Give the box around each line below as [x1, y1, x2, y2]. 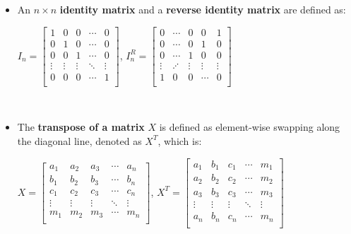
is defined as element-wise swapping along [159, 119, 340, 134]
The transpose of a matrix [17, 119, 145, 134]
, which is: [157, 133, 202, 148]
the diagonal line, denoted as [17, 133, 142, 148]
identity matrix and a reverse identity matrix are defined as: [59, 2, 346, 16]
